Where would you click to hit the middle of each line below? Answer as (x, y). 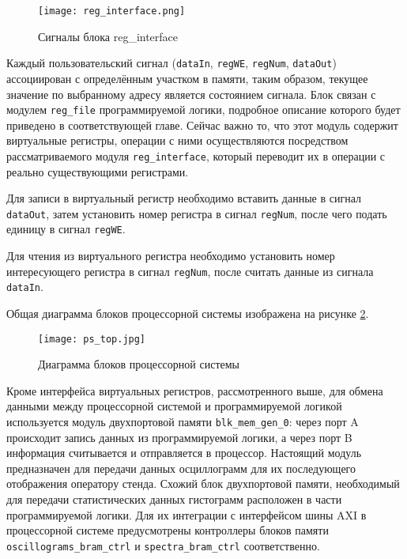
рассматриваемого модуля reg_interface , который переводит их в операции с (196, 155)
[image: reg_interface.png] (112, 11)
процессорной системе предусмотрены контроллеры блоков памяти (168, 530)
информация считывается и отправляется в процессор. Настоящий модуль (184, 453)
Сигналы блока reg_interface (108, 36)
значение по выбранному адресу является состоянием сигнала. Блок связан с (191, 94)
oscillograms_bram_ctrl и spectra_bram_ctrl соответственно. (163, 545)
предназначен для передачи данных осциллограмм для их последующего (181, 468)
